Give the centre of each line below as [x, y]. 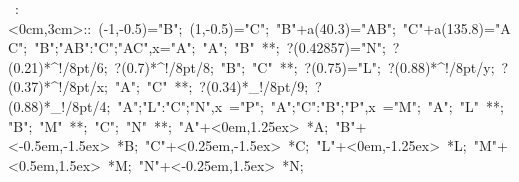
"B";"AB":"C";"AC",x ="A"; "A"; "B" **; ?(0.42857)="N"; [210, 47]
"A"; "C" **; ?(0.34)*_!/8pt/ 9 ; [212, 86]
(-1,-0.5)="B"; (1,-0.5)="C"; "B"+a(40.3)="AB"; [247, 27]
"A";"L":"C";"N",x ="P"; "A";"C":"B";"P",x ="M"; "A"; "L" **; [310, 105]
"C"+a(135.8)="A [456, 27]
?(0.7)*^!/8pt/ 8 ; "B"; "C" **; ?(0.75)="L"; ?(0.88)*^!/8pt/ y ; [304, 66]
